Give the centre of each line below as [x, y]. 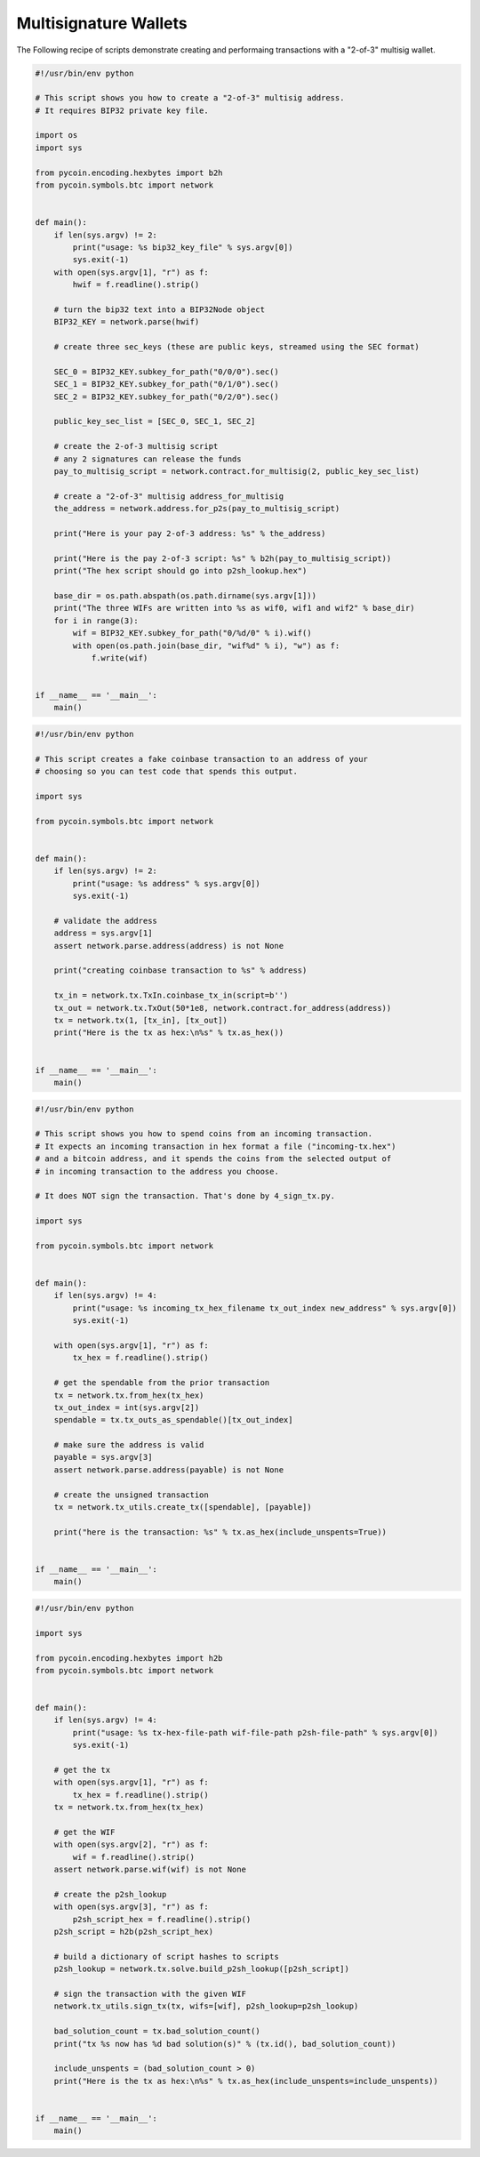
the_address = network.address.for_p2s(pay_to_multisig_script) [197, 509]
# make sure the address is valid [129, 1445]
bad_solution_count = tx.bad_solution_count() [157, 2031]
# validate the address [105, 921]
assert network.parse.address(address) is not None [169, 946]
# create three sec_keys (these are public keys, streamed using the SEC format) [236, 347]
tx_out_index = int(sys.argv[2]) [127, 1407]
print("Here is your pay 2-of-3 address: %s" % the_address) [190, 533]
